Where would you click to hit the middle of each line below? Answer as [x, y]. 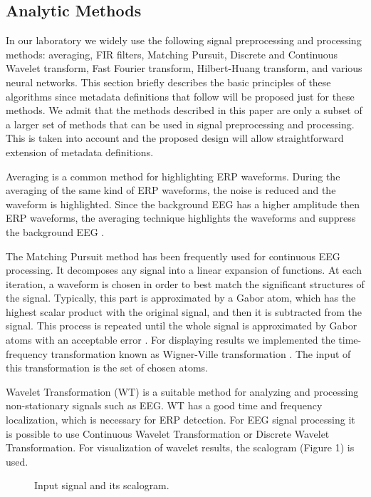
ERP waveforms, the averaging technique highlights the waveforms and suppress [181, 218]
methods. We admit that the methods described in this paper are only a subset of [184, 110]
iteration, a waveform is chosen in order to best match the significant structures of [185, 283]
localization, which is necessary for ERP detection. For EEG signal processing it [181, 420]
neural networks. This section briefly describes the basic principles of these [168, 82]
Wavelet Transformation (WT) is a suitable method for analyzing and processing [182, 391]
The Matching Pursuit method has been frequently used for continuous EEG [173, 256]
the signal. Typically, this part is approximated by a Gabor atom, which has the [181, 298]
